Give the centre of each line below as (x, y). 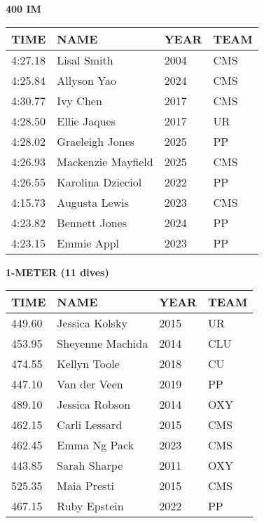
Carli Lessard (90, 425)
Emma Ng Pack (96, 445)
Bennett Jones (92, 222)
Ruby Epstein (90, 506)
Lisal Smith (85, 60)
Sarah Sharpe (90, 466)
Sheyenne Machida (103, 344)
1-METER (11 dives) (57, 272)
